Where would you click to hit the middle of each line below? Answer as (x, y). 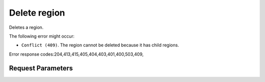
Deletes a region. (26, 27)
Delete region (37, 13)
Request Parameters (41, 68)
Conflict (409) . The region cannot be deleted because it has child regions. (100, 45)
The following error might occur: (42, 36)
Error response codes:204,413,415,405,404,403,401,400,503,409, (76, 54)
